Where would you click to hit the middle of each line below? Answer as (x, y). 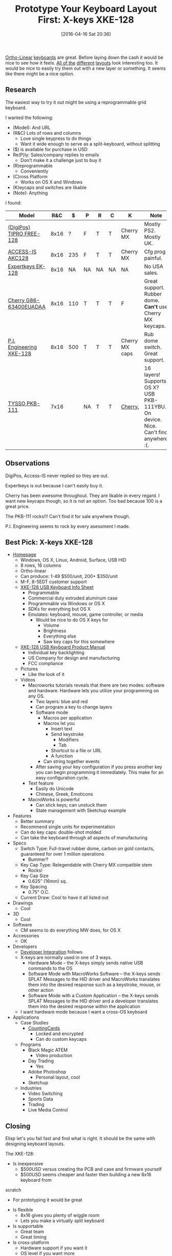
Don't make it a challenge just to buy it (61, 160)
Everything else (60, 636)
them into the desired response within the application (84, 1006)
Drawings (23, 903)
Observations (28, 464)
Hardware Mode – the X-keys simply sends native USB (85, 963)
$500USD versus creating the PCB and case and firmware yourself (91, 1169)
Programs (31, 1045)
